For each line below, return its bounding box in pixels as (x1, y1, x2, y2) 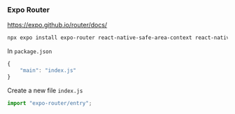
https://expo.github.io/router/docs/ (7, 21, 108, 29)
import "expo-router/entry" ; (7, 99, 92, 106)
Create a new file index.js (7, 86, 83, 94)
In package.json (7, 47, 52, 55)
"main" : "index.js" (20, 67, 77, 74)
